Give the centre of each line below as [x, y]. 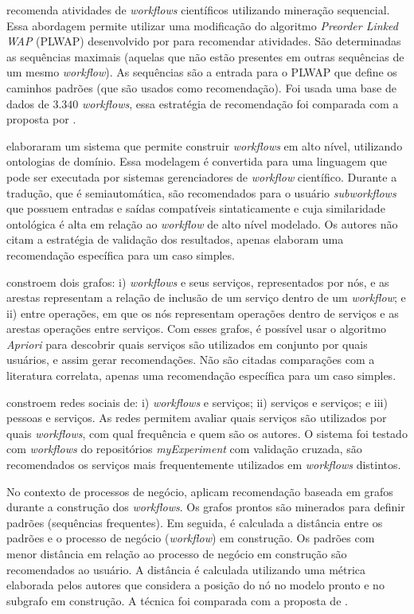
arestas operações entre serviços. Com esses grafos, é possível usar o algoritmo [197, 329]
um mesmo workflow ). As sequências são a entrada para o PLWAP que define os [202, 72]
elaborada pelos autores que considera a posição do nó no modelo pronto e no [195, 585]
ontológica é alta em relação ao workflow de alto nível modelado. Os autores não [202, 223]
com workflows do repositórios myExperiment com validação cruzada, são [184, 449]
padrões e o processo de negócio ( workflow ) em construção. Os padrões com [191, 538]
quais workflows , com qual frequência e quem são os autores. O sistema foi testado [207, 433]
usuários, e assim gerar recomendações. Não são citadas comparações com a [191, 360]
